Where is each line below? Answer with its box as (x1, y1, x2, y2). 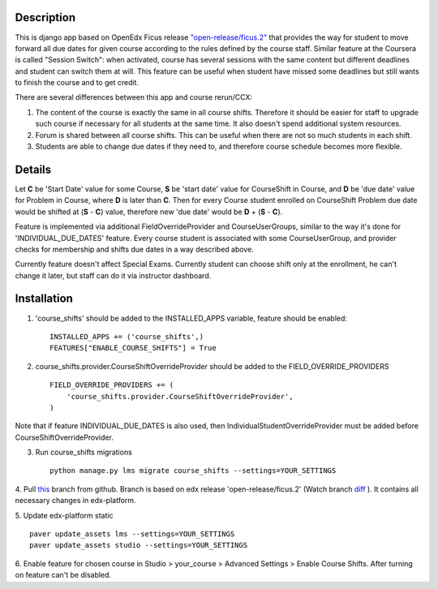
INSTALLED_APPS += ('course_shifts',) (49, 332, 204, 341)
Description (15, 11, 76, 24)
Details (15, 162, 52, 176)
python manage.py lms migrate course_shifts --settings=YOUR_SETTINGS (49, 466, 337, 475)
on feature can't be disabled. (15, 570, 112, 580)
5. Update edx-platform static (15, 510, 114, 520)
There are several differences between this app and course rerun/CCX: (15, 92, 253, 102)
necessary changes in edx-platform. (15, 496, 137, 505)
